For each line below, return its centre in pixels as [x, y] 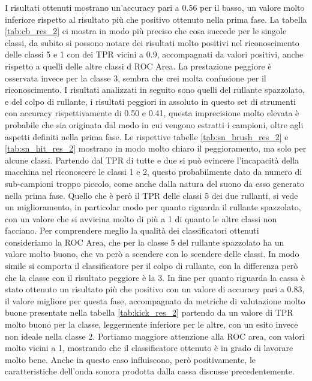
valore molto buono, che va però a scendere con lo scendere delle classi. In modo [152, 254]
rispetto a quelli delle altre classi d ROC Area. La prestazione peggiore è [138, 66]
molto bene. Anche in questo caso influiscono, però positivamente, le [130, 359]
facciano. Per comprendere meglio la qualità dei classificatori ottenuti [132, 230]
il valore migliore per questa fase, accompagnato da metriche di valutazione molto [155, 300]
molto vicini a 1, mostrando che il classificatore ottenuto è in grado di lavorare [149, 348]
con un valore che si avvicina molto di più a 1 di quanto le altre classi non [141, 218]
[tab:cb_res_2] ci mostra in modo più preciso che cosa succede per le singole [146, 31]
